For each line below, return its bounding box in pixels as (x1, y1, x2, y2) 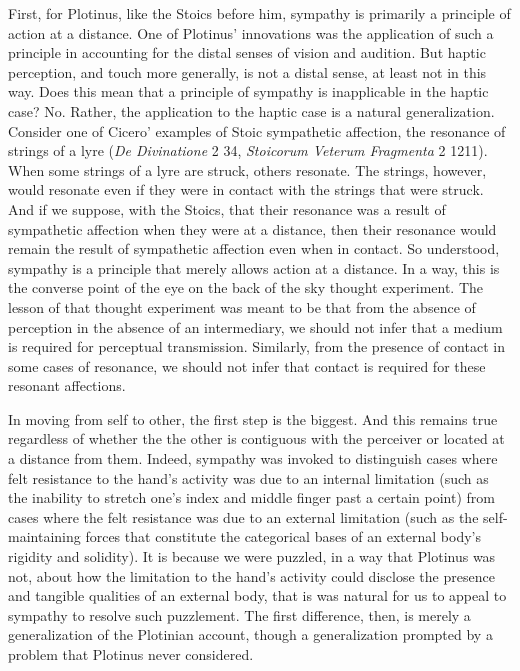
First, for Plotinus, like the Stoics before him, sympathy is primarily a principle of (8, 3, 511, 23)
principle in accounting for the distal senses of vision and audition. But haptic (8, 42, 486, 63)
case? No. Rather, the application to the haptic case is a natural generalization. (8, 100, 495, 121)
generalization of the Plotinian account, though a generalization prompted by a (8, 624, 493, 645)
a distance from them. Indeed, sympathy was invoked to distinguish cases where (8, 448, 498, 469)
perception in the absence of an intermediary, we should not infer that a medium (8, 316, 503, 337)
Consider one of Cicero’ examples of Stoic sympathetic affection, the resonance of (8, 120, 506, 141)
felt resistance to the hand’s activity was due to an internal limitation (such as (8, 467, 489, 488)
